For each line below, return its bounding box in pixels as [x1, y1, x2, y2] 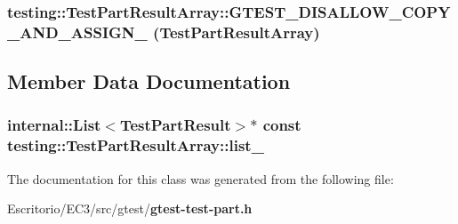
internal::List [7, 114, 101, 136]
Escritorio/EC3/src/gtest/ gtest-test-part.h [7, 199, 253, 218]
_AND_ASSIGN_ [7, 20, 148, 43]
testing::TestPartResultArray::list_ [7, 134, 264, 156]
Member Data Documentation [7, 68, 291, 95]
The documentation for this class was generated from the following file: [7, 169, 394, 188]
